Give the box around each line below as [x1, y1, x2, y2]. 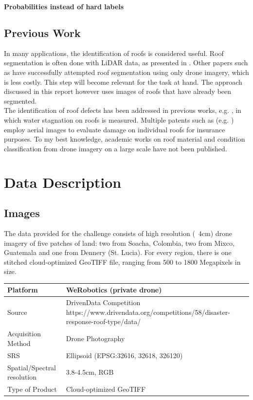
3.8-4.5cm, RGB [66, 367, 114, 377]
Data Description [4, 172, 122, 192]
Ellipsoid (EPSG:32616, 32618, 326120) [66, 350, 183, 360]
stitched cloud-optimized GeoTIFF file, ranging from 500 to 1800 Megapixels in [4, 256, 241, 267]
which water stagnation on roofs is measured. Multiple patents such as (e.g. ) [4, 114, 234, 125]
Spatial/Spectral [7, 362, 56, 372]
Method [7, 338, 31, 348]
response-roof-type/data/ [66, 316, 141, 327]
